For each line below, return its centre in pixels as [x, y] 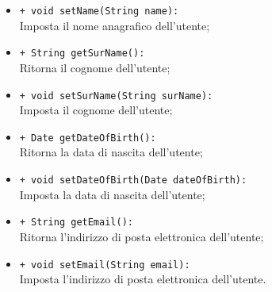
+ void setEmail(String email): [105, 265]
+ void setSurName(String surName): [116, 96]
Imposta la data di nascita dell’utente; [112, 194]
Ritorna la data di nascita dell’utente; [111, 152]
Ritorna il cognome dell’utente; [95, 67]
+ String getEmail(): [76, 223]
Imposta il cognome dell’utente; [96, 110]
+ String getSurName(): [82, 54]
